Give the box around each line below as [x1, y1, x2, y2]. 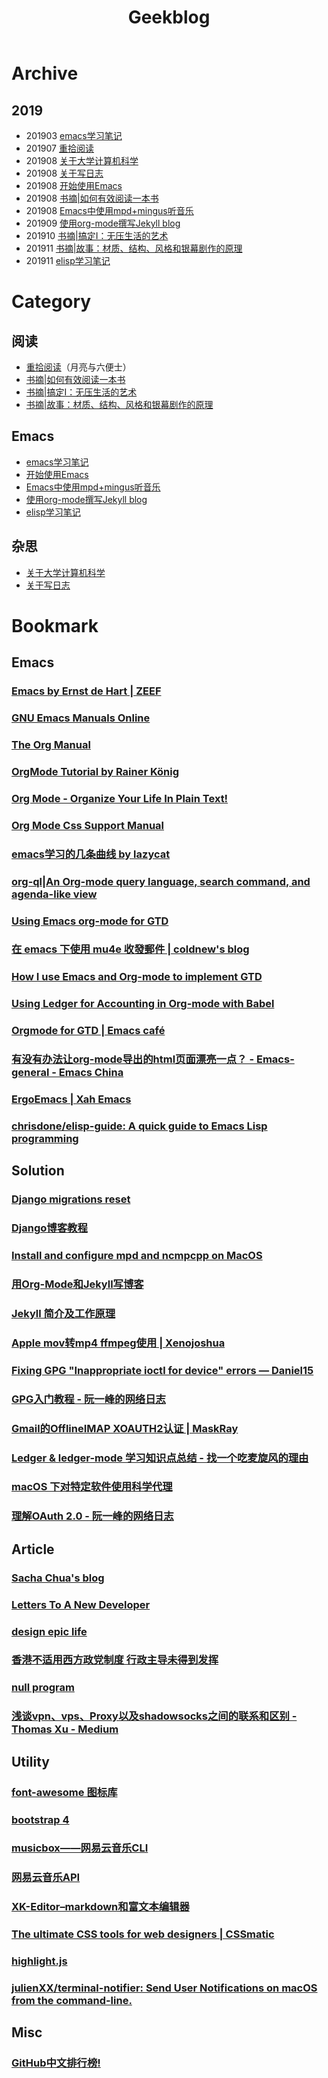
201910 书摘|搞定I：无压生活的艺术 [25, 230, 169, 241]
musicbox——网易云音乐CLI [11, 1841, 149, 1855]
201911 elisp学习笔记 [25, 255, 111, 266]
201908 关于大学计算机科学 [25, 155, 139, 166]
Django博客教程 [11, 1221, 88, 1235]
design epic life [11, 1624, 88, 1638]
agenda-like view [11, 887, 98, 901]
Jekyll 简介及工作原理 [11, 1306, 116, 1320]
